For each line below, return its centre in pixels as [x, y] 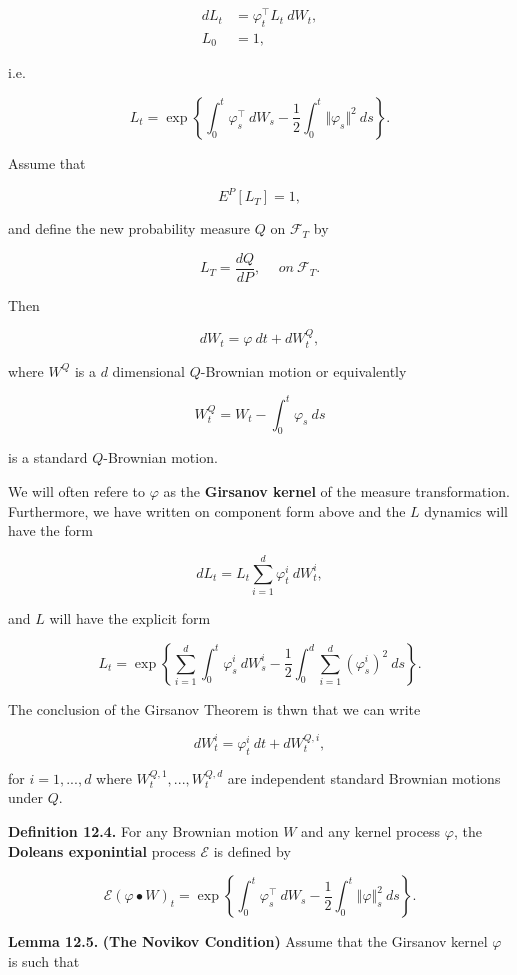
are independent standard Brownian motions [364, 777]
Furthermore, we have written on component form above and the [207, 510]
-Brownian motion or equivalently [303, 370]
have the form [50, 530]
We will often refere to [76, 491]
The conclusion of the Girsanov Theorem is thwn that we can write [214, 708]
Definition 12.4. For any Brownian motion [143, 830]
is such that [44, 960]
